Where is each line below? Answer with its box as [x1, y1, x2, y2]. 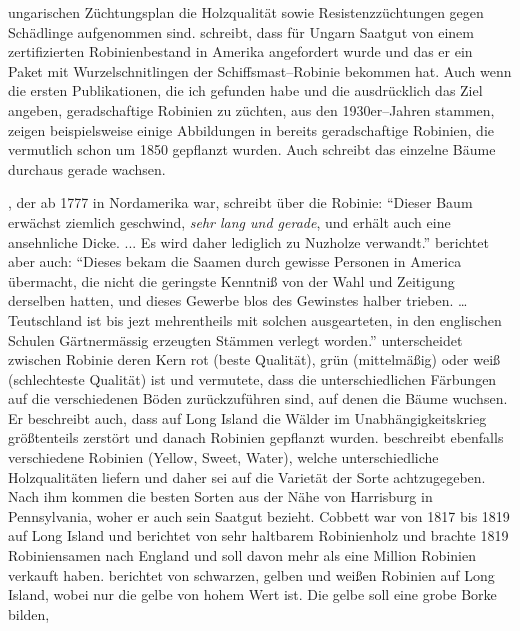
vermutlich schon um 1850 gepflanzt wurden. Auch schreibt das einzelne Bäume [8, 139, 496, 160]
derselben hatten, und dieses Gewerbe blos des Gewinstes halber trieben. [8, 290, 454, 311]
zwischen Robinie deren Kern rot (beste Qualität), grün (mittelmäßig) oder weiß [8, 349, 501, 370]
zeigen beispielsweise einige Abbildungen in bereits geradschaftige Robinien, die [8, 119, 494, 140]
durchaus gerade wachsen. [8, 158, 166, 179]
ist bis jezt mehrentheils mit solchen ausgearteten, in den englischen [86, 309, 502, 330]
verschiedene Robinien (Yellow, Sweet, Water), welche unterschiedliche [8, 447, 439, 468]
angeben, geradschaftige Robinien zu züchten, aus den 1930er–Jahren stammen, [8, 99, 495, 120]
